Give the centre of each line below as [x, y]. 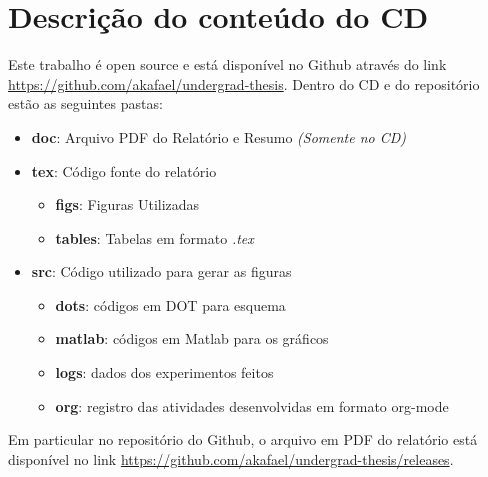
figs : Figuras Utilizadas [127, 204]
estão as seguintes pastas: [85, 103]
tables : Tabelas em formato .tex [154, 237]
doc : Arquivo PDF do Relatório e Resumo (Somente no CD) [219, 136]
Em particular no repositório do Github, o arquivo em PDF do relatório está [243, 439]
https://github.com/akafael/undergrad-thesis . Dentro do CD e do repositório [244, 83]
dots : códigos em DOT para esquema [170, 304]
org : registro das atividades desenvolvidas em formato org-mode [252, 405]
